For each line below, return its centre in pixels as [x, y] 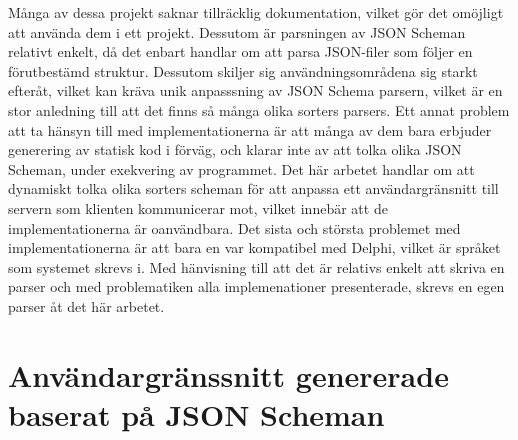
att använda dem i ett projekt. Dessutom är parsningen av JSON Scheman [237, 31]
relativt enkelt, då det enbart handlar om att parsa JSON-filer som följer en [240, 51]
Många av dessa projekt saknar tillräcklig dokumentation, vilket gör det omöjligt [256, 12]
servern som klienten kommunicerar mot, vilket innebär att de [198, 207]
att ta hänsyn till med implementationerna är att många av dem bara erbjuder [250, 129]
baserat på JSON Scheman [196, 413]
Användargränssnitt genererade [228, 374]
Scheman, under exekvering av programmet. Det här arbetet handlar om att [241, 168]
